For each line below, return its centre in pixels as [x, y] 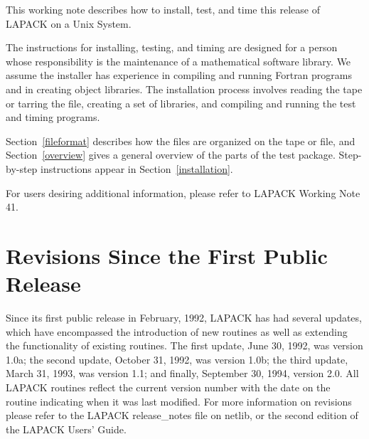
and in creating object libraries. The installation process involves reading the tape [184, 89]
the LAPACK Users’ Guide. [66, 429]
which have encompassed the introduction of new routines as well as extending [177, 331]
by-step [22, 168]
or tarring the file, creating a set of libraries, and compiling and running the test [181, 103]
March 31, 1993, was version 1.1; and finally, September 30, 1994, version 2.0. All [182, 373]
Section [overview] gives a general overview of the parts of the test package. [171, 155]
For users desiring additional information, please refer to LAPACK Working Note [183, 192]
